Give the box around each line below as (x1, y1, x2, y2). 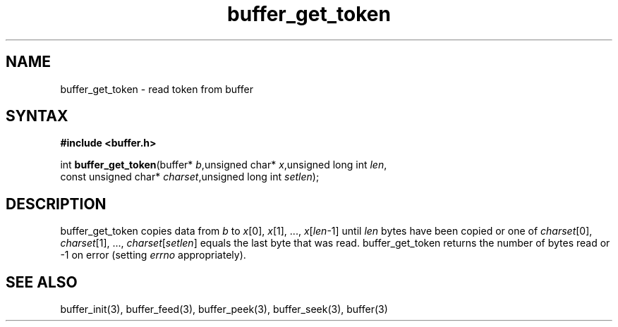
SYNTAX (6, 107, 68, 125)
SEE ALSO (6, 273, 78, 291)
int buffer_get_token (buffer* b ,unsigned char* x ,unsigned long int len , (60, 159, 387, 171)
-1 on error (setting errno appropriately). (60, 249, 246, 261)
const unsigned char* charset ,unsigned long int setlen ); (60, 171, 320, 183)
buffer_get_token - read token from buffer (60, 82, 253, 95)
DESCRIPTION (6, 195, 107, 213)
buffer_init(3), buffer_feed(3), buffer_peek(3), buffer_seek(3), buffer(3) (60, 303, 388, 316)
